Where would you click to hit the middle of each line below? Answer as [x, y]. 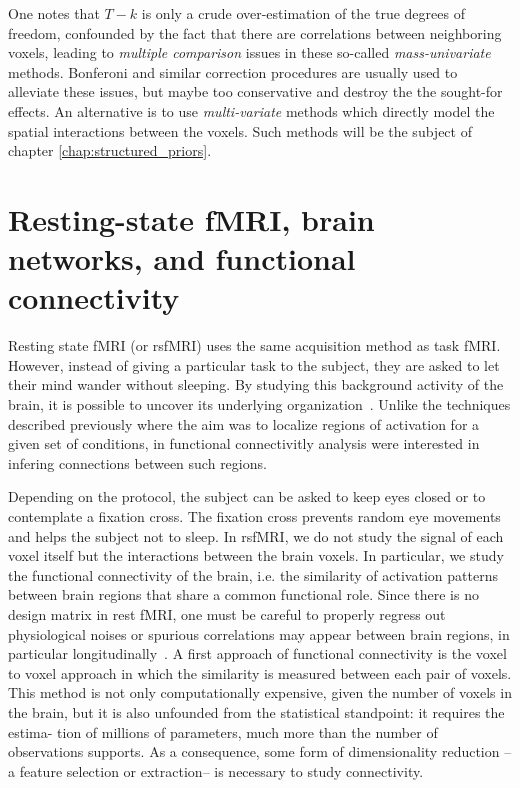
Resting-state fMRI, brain [191, 218]
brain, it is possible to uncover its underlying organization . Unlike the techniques [259, 404]
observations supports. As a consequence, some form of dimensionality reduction [254, 751]
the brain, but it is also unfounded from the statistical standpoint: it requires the [256, 711]
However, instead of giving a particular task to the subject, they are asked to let [254, 364]
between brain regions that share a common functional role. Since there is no [243, 594]
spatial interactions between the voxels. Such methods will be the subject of [240, 130]
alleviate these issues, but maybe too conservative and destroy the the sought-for [255, 91]
